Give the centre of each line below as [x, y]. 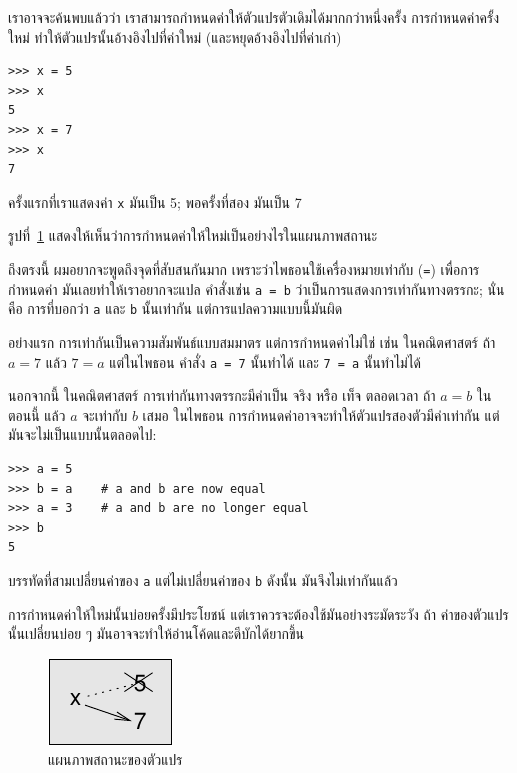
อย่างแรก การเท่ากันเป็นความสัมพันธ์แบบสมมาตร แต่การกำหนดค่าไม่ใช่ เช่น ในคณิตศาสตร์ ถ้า [252, 341]
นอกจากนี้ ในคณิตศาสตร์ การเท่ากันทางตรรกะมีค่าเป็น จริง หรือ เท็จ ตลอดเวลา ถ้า [222, 395]
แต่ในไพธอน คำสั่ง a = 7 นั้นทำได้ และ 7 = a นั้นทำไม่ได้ [265, 361]
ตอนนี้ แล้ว [37, 414]
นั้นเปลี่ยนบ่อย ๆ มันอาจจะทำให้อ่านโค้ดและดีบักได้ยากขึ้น [156, 633]
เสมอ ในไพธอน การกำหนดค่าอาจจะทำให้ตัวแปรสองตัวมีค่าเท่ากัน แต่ [321, 414]
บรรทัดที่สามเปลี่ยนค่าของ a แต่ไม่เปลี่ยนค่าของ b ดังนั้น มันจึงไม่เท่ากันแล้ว [203, 579]
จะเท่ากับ [105, 414]
